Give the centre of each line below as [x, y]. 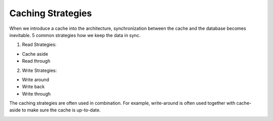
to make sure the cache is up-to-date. [61, 110]
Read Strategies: [39, 45]
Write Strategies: [39, 70]
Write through [36, 94]
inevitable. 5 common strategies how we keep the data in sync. [75, 35]
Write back [33, 87]
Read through [36, 61]
